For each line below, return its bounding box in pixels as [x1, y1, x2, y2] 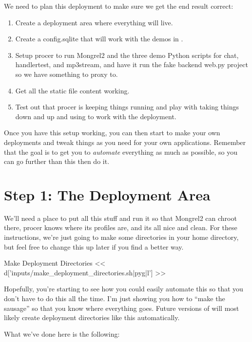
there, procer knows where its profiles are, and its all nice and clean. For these [4, 222, 237, 233]
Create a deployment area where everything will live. [15, 17, 173, 27]
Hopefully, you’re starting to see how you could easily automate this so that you [4, 284, 243, 294]
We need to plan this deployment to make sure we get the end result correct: [4, 1, 233, 11]
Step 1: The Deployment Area [4, 184, 211, 204]
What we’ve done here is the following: [4, 328, 120, 339]
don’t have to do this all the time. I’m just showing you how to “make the [4, 293, 225, 303]
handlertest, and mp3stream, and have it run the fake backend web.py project [15, 59, 248, 70]
